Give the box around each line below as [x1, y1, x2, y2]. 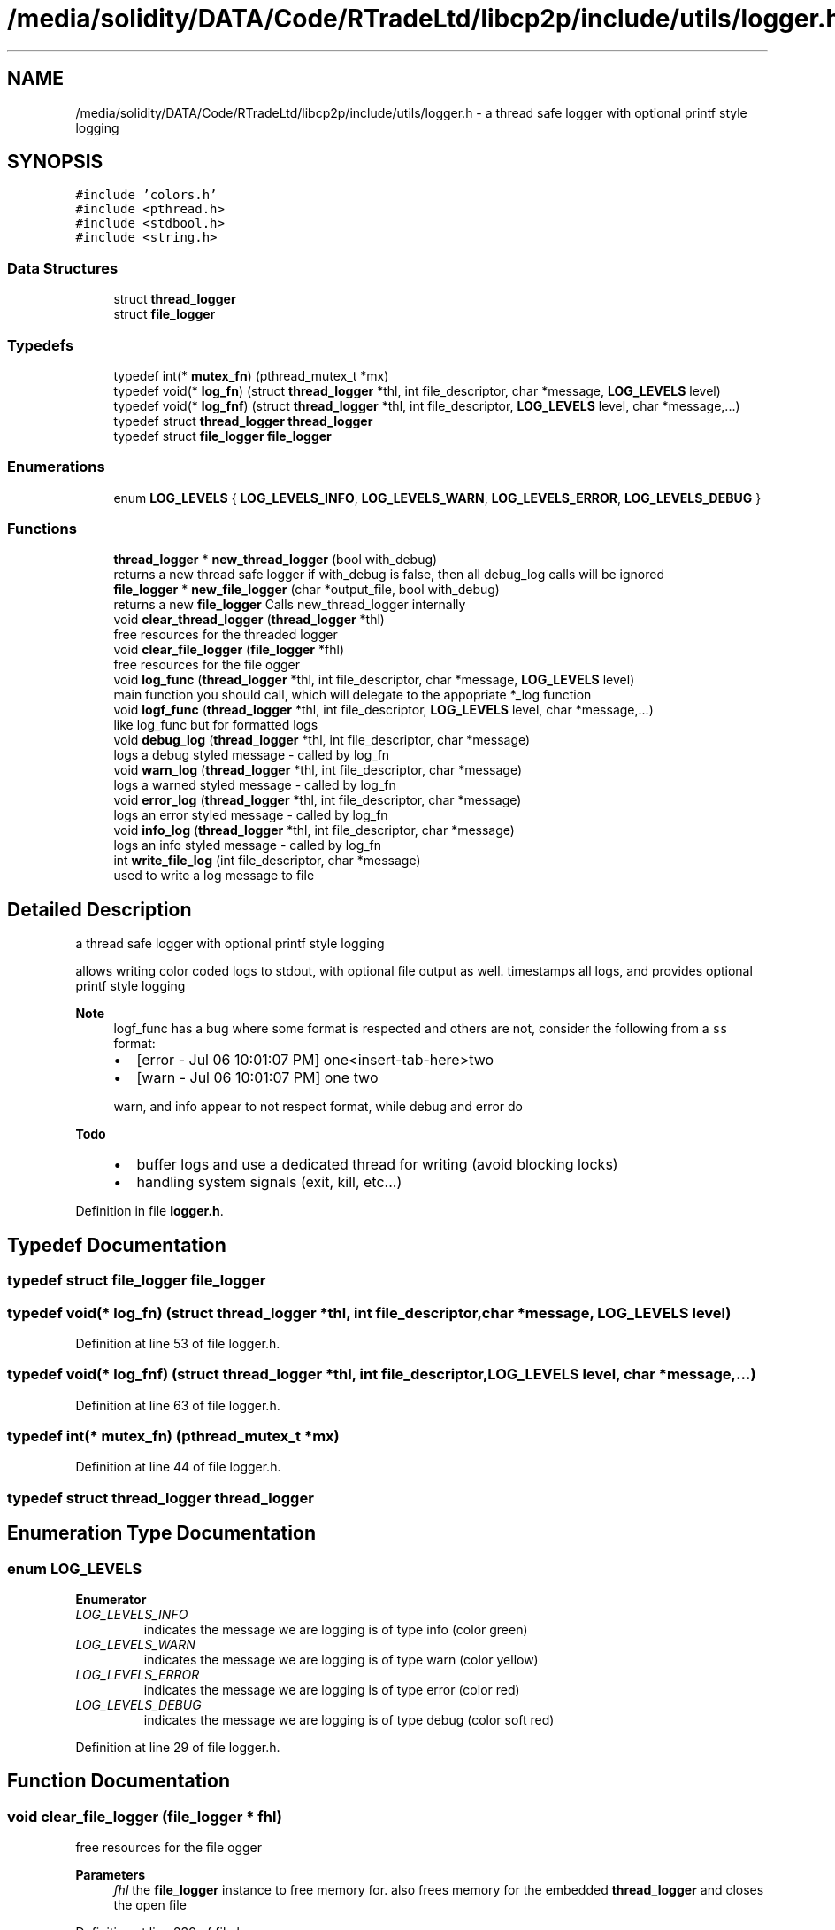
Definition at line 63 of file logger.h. [75, 1397, 280, 1413]
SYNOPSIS [7, 151, 103, 174]
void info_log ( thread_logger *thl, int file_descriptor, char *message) [113, 822, 515, 838]
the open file [113, 1897, 187, 1913]
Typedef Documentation [7, 1233, 226, 1256]
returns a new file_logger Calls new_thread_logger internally [113, 597, 466, 613]
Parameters [75, 1867, 146, 1883]
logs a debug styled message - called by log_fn [113, 747, 390, 763]
